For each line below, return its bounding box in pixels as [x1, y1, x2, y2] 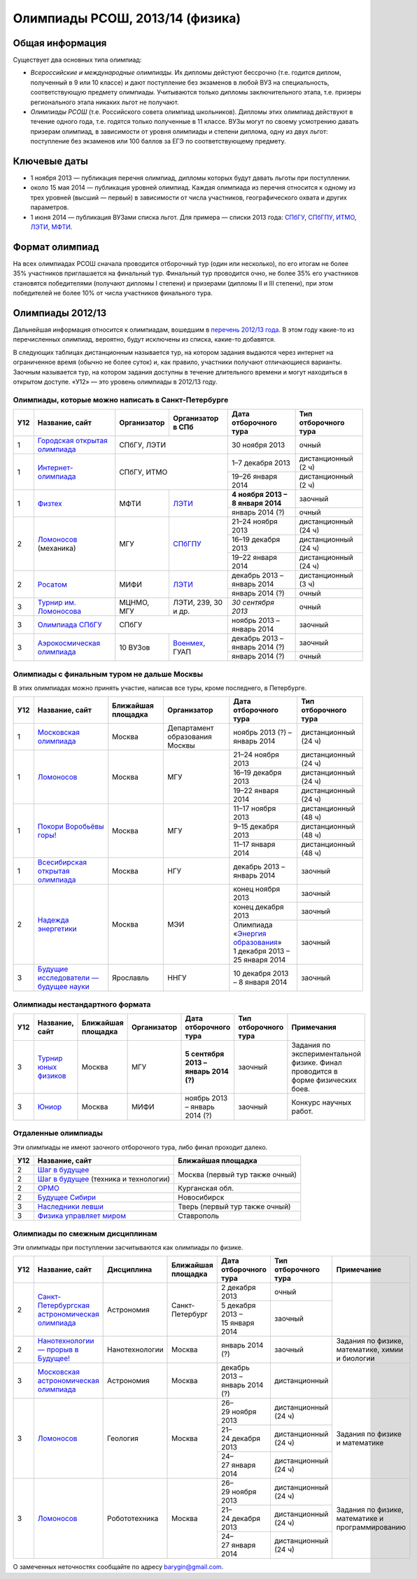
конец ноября [233, 884, 281, 894]
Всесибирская [37, 857, 87, 867]
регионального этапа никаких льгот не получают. [30, 98, 180, 106]
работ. [291, 1107, 313, 1116]
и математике [336, 1438, 384, 1448]
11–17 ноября [233, 803, 276, 813]
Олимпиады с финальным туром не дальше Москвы [13, 669, 203, 679]
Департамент [167, 723, 214, 733]
